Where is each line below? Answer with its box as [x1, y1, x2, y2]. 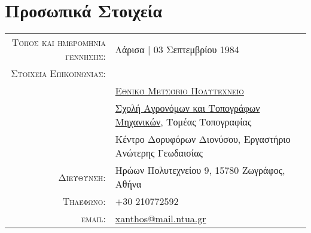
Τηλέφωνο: [62, 194, 106, 209]
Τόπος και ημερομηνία [11, 35, 106, 50]
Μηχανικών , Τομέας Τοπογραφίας [115, 115, 252, 129]
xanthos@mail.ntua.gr [115, 211, 206, 226]
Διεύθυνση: [58, 170, 106, 184]
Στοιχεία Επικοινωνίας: [11, 66, 106, 81]
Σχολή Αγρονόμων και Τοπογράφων [115, 101, 260, 115]
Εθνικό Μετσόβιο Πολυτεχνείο [115, 84, 244, 98]
